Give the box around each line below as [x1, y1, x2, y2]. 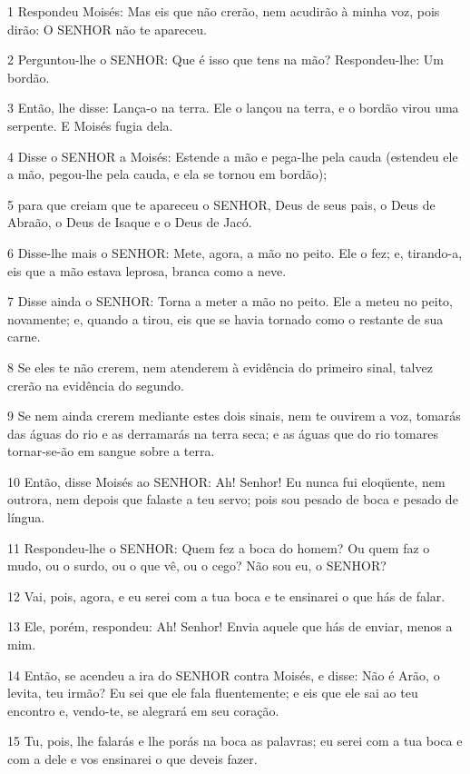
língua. [7, 508, 45, 527]
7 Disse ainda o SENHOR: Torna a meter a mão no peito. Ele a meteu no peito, [7, 292, 453, 311]
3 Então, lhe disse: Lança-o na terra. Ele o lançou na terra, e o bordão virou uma [7, 98, 459, 117]
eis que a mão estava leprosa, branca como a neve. [7, 261, 287, 280]
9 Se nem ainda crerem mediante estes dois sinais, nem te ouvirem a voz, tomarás [7, 406, 461, 425]
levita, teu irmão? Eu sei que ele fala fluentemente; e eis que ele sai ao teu [7, 683, 418, 702]
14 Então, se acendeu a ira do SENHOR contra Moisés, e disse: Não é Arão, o [7, 665, 440, 684]
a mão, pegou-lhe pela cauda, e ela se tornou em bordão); [7, 164, 328, 184]
